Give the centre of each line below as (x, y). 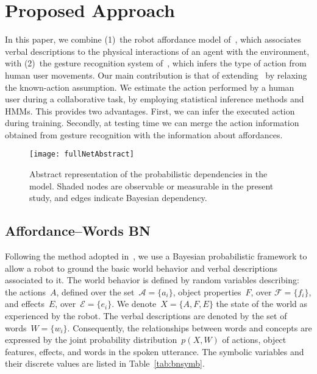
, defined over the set (95, 291)
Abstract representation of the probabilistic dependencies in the (148, 174)
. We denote (134, 304)
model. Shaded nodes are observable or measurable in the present (151, 185)
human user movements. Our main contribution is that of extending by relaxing (156, 75)
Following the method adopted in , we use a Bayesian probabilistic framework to (156, 256)
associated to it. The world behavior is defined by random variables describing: (152, 280)
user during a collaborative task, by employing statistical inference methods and (155, 99)
